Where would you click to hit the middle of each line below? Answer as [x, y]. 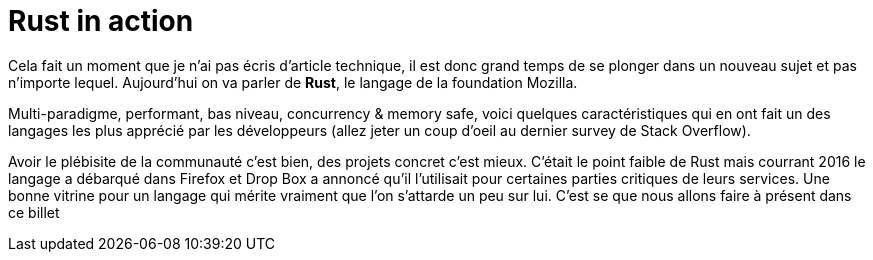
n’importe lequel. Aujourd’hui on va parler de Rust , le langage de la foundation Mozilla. [293, 82]
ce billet [34, 212]
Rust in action [101, 21]
